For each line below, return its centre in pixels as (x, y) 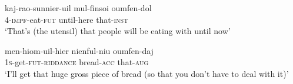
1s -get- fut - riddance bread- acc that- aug (77, 62)
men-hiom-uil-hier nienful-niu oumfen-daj (79, 50)
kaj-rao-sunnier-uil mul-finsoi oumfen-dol (78, 8)
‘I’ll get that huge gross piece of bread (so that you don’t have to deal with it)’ (147, 73)
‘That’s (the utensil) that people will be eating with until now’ (118, 31)
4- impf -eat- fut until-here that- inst (66, 19)
